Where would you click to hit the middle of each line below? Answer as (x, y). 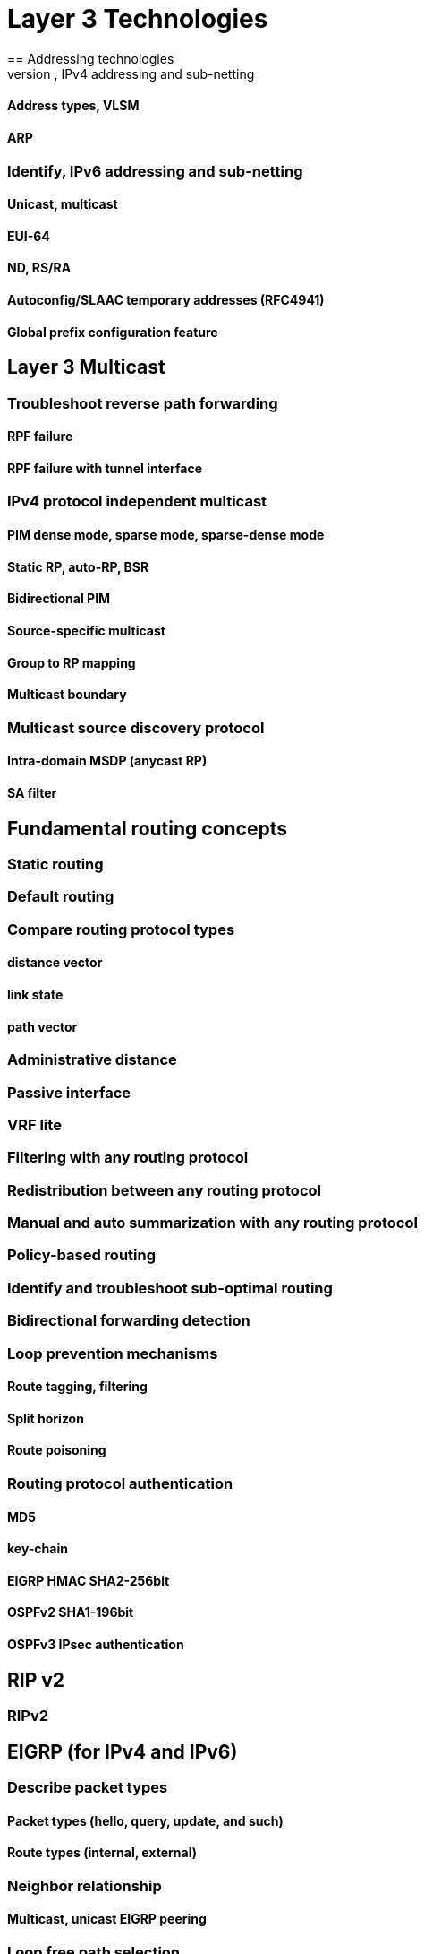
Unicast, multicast (63, 204)
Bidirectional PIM (59, 599)
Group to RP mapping (72, 662)
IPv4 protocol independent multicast (137, 501)
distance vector (55, 963)
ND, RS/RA (39, 268)
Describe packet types (88, 1787)
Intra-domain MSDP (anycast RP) (107, 761)
